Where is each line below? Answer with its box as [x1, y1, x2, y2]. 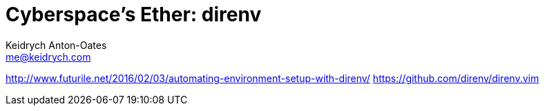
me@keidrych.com [6, 50, 91, 63]
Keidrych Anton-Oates [6, 39, 107, 51]
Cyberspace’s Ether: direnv [6, 3, 262, 26]
